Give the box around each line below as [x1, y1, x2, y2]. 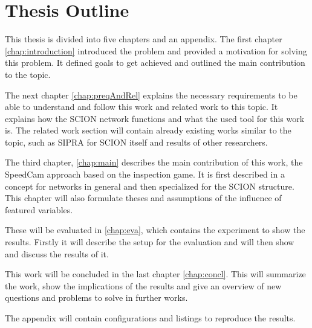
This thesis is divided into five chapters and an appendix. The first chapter [5, 33, 282, 45]
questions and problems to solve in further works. [5, 291, 188, 304]
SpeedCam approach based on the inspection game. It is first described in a [5, 168, 285, 181]
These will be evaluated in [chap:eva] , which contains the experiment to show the [5, 223, 305, 236]
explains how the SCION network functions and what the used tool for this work [5, 112, 305, 124]
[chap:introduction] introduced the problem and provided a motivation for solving [5, 44, 307, 57]
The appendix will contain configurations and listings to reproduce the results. [5, 312, 296, 324]
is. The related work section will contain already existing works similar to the [5, 124, 291, 137]
